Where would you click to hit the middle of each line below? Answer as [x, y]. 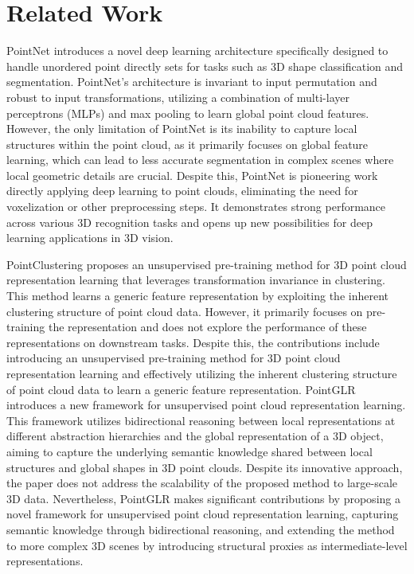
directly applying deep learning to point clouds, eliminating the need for [182, 191]
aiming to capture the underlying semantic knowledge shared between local [189, 451]
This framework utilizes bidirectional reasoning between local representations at [201, 420]
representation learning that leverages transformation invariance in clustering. [196, 280]
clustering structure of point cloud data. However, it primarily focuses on [185, 311]
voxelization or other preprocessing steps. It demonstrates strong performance [196, 207]
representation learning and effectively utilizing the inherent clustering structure [202, 373]
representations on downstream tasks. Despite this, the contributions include [193, 342]
